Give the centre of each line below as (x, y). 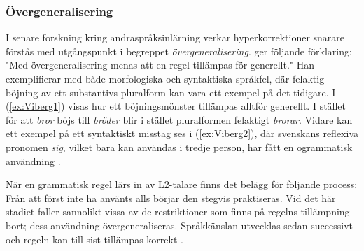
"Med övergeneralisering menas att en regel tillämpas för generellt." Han (160, 65)
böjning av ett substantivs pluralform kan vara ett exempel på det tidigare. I (171, 92)
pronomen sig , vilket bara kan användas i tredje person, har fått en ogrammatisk (179, 146)
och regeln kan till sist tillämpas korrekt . (94, 239)
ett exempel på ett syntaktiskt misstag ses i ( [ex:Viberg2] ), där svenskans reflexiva (182, 133)
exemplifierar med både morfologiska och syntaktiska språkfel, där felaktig (165, 78)
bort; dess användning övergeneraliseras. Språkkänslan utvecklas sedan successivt (180, 225)
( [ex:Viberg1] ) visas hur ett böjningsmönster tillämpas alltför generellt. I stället (176, 106)
